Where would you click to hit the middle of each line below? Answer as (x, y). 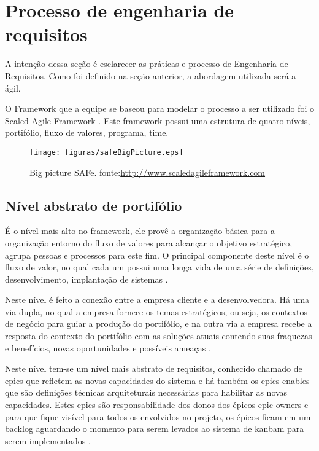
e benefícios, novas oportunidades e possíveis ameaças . (108, 347)
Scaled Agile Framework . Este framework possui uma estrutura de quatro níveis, (158, 120)
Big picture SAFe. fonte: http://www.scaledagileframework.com (148, 172)
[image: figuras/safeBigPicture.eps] (106, 152)
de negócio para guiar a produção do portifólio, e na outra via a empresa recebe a (159, 324)
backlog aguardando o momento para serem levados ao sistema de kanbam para (155, 429)
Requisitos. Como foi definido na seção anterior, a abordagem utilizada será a (151, 75)
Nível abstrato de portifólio (94, 205)
